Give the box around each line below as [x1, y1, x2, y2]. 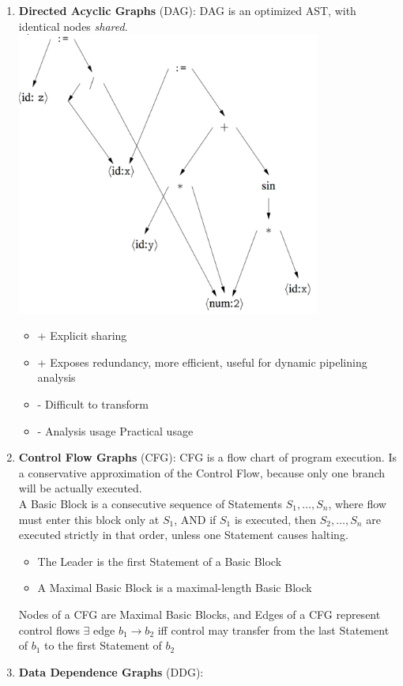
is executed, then [234, 511, 317, 527]
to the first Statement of [44, 637, 162, 654]
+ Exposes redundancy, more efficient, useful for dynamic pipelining [37, 353, 367, 370]
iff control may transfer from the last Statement [157, 621, 390, 638]
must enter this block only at [18, 511, 160, 527]
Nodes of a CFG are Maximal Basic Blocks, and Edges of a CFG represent [18, 605, 381, 622]
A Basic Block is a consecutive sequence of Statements [18, 495, 282, 511]
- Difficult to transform [37, 395, 149, 412]
